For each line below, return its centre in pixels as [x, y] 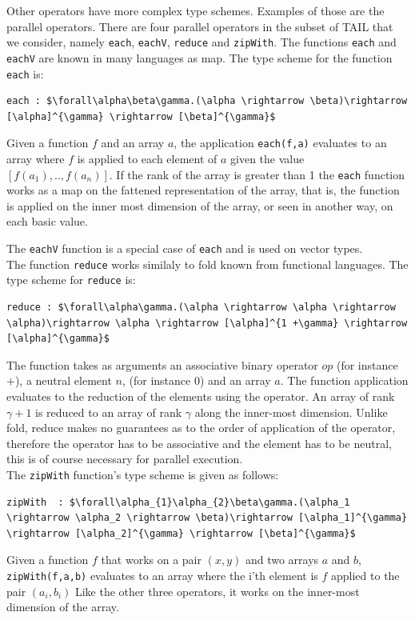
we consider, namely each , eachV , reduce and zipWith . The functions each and [202, 42]
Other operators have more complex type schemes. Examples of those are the [196, 10]
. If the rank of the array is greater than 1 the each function [257, 174]
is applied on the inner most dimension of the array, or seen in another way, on [200, 205]
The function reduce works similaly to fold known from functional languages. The [207, 264]
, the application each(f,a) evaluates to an [280, 143]
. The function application [344, 380]
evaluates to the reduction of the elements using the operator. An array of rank [201, 396]
